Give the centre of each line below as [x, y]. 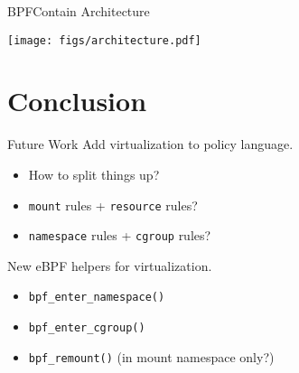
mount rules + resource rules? [113, 205]
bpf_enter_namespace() [97, 298]
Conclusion [77, 101]
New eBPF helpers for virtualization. [110, 265]
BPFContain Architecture [79, 11]
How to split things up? [94, 174]
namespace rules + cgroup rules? [120, 235]
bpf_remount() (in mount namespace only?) [151, 356]
